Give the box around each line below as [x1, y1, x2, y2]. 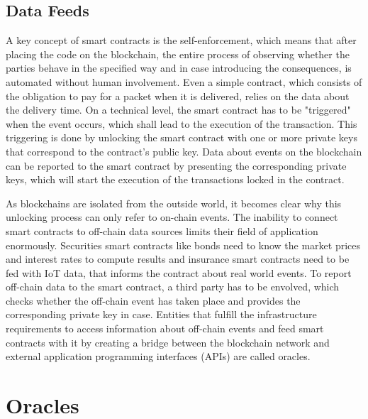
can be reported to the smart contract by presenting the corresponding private [6, 158, 347, 173]
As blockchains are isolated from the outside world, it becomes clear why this [6, 195, 342, 210]
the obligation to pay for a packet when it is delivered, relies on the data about [6, 88, 350, 103]
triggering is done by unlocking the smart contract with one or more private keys [6, 130, 357, 145]
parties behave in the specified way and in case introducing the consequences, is [6, 60, 352, 75]
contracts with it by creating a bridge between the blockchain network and [6, 334, 330, 349]
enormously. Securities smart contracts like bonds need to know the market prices [6, 237, 360, 252]
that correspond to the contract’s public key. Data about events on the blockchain [6, 143, 362, 158]
